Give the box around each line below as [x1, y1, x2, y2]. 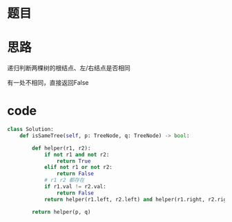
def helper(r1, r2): [32, 145, 91, 152]
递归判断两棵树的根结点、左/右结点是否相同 [7, 64, 131, 72]
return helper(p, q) [32, 208, 91, 215]
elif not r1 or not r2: [43, 164, 113, 171]
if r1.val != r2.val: [43, 183, 107, 190]
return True [56, 157, 91, 165]
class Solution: [7, 126, 54, 133]
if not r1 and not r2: [43, 151, 110, 158]
